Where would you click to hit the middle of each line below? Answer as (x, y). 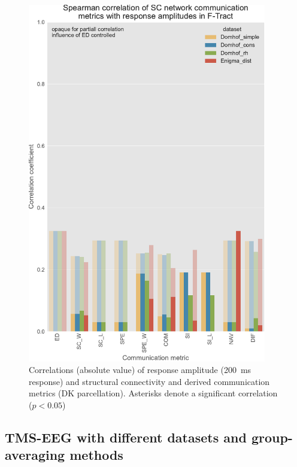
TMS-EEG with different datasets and (126, 437)
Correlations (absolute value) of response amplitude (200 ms (140, 370)
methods (96, 455)
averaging (35, 455)
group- (272, 437)
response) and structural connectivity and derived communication (149, 381)
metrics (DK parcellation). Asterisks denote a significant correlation (153, 393)
